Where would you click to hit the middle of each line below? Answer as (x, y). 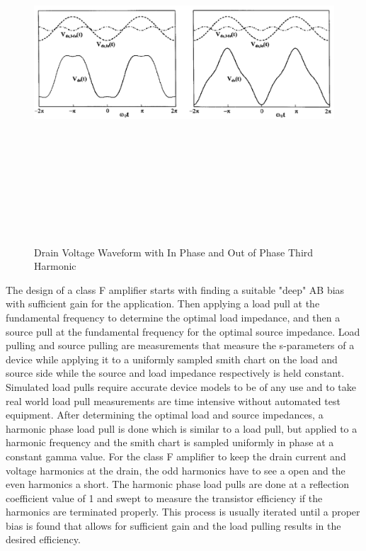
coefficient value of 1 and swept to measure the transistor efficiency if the (164, 498)
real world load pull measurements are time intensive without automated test (173, 401)
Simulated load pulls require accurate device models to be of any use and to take (181, 386)
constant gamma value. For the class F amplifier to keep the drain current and (176, 456)
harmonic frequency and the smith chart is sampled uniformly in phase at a (170, 442)
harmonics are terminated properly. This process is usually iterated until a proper (183, 512)
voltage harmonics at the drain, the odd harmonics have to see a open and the (176, 470)
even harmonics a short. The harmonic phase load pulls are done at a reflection (178, 484)
